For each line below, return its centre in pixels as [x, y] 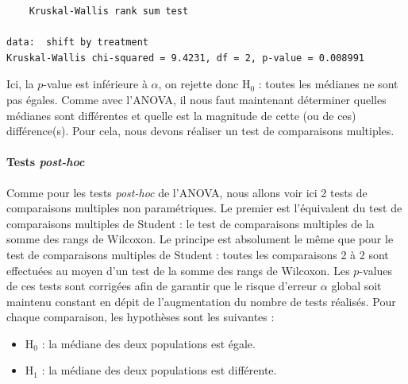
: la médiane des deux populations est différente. [159, 370]
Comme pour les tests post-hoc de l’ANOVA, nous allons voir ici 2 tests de [187, 192]
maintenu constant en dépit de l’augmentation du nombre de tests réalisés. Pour [201, 301]
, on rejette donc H [204, 84]
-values [376, 270]
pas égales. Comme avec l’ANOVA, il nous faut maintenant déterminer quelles [196, 99]
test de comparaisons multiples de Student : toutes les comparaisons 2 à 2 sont [198, 254]
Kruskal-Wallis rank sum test [109, 11]
